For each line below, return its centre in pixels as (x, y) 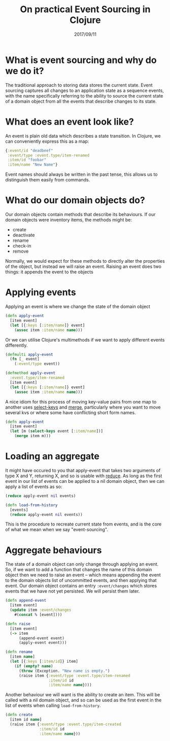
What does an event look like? (70, 122)
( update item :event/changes (41, 610)
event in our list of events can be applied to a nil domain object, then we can (85, 481)
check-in (22, 246)
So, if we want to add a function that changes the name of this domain (79, 570)
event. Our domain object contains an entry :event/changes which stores (81, 586)
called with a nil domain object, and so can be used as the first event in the (83, 700)
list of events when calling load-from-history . (53, 705)
